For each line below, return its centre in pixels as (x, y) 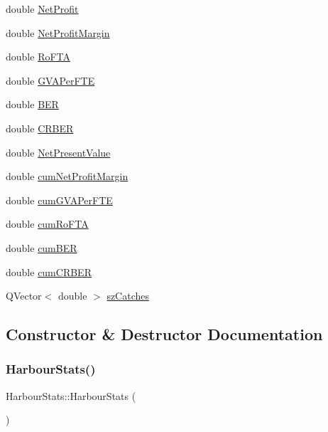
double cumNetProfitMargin (67, 176)
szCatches (128, 296)
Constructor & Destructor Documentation (164, 334)
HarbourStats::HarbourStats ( (71, 395)
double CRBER (40, 128)
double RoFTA (38, 57)
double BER (32, 104)
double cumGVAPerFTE (59, 200)
